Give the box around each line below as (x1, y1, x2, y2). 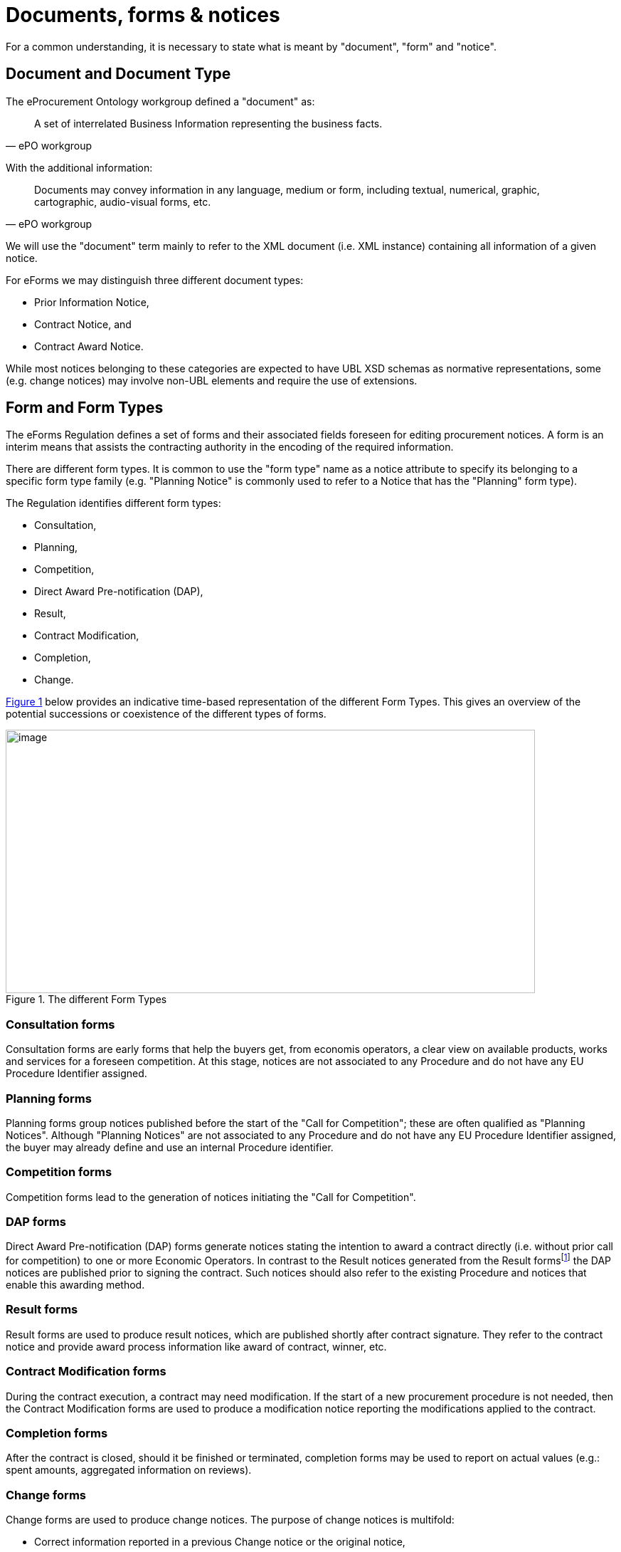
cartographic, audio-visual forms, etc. (34, 195, 211, 208)
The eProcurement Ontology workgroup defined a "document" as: (6, 95, 315, 108)
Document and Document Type (6, 65, 231, 83)
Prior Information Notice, (34, 295, 149, 308)
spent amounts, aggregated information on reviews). (6, 1464, 252, 1477)
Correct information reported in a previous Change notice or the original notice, (34, 1536, 405, 1548)
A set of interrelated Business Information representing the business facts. (34, 117, 383, 130)
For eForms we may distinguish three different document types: (6, 273, 304, 286)
